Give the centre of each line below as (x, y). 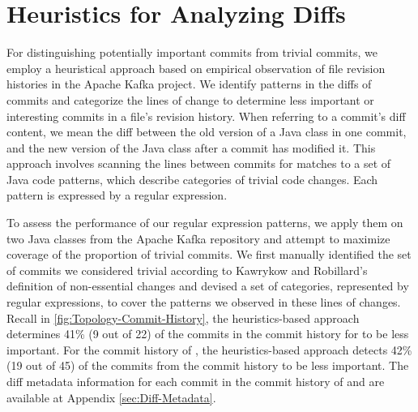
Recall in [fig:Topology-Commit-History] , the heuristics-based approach (183, 318)
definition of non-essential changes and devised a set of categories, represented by (208, 286)
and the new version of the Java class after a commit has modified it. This (191, 147)
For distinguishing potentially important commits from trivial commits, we (192, 52)
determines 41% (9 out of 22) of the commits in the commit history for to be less (208, 334)
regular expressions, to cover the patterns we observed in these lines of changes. (204, 302)
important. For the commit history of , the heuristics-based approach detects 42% (209, 349)
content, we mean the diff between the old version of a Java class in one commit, (207, 132)
